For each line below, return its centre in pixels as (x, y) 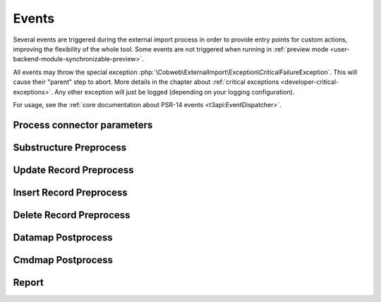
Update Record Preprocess (73, 170)
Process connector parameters (83, 125)
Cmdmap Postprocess (63, 260)
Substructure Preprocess (70, 147)
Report (28, 282)
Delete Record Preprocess (72, 215)
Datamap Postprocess (63, 237)
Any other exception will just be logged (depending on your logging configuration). (174, 92)
